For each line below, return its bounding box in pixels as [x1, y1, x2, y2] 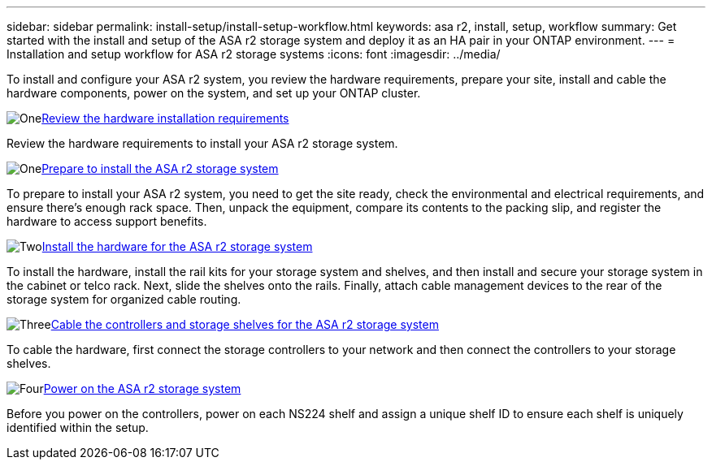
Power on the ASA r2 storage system [43, 382, 241, 395]
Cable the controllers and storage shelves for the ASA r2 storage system [50, 317, 439, 331]
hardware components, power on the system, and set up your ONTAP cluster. [7, 86, 421, 100]
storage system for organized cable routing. [7, 292, 241, 306]
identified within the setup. [7, 421, 149, 434]
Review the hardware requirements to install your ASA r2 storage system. [7, 136, 398, 150]
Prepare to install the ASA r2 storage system [41, 162, 279, 175]
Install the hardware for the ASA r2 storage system [41, 239, 313, 253]
